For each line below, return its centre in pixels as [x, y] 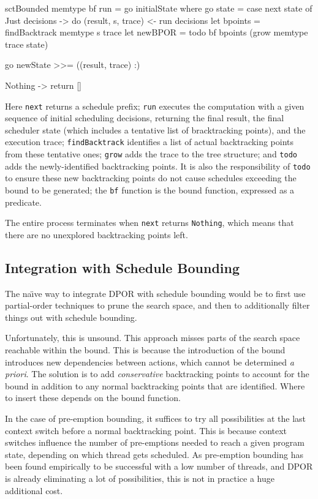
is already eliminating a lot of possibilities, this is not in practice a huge [140, 478]
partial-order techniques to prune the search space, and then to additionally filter [157, 305]
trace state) [27, 44]
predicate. [23, 202]
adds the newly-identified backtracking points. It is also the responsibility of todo [158, 166]
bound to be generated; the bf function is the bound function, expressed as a [150, 189]
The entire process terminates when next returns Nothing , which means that [150, 223]
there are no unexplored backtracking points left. [97, 234]
